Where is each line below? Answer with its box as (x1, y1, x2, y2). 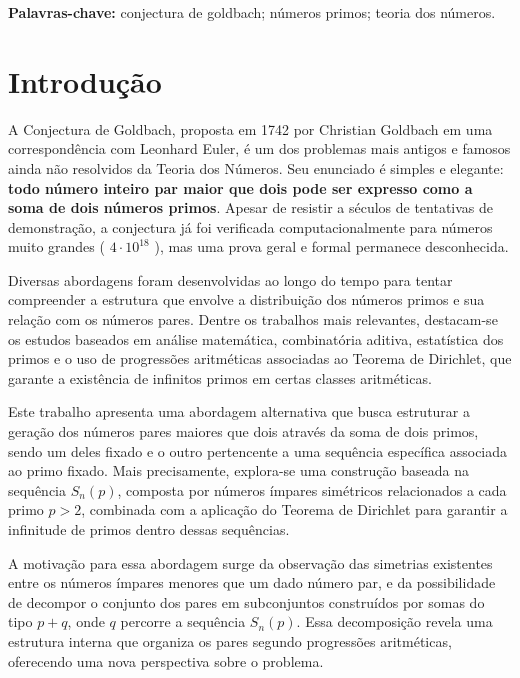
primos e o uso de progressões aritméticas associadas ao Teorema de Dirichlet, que (8, 348, 512, 369)
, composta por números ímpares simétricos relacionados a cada (117, 479, 507, 500)
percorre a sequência (120, 611, 246, 632)
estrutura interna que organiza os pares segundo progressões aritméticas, (8, 630, 452, 651)
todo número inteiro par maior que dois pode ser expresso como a (8, 177, 473, 198)
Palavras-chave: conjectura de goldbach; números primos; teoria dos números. (8, 2, 496, 22)
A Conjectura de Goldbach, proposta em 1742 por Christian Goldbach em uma (8, 118, 493, 139)
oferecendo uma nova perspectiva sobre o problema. (8, 650, 324, 671)
